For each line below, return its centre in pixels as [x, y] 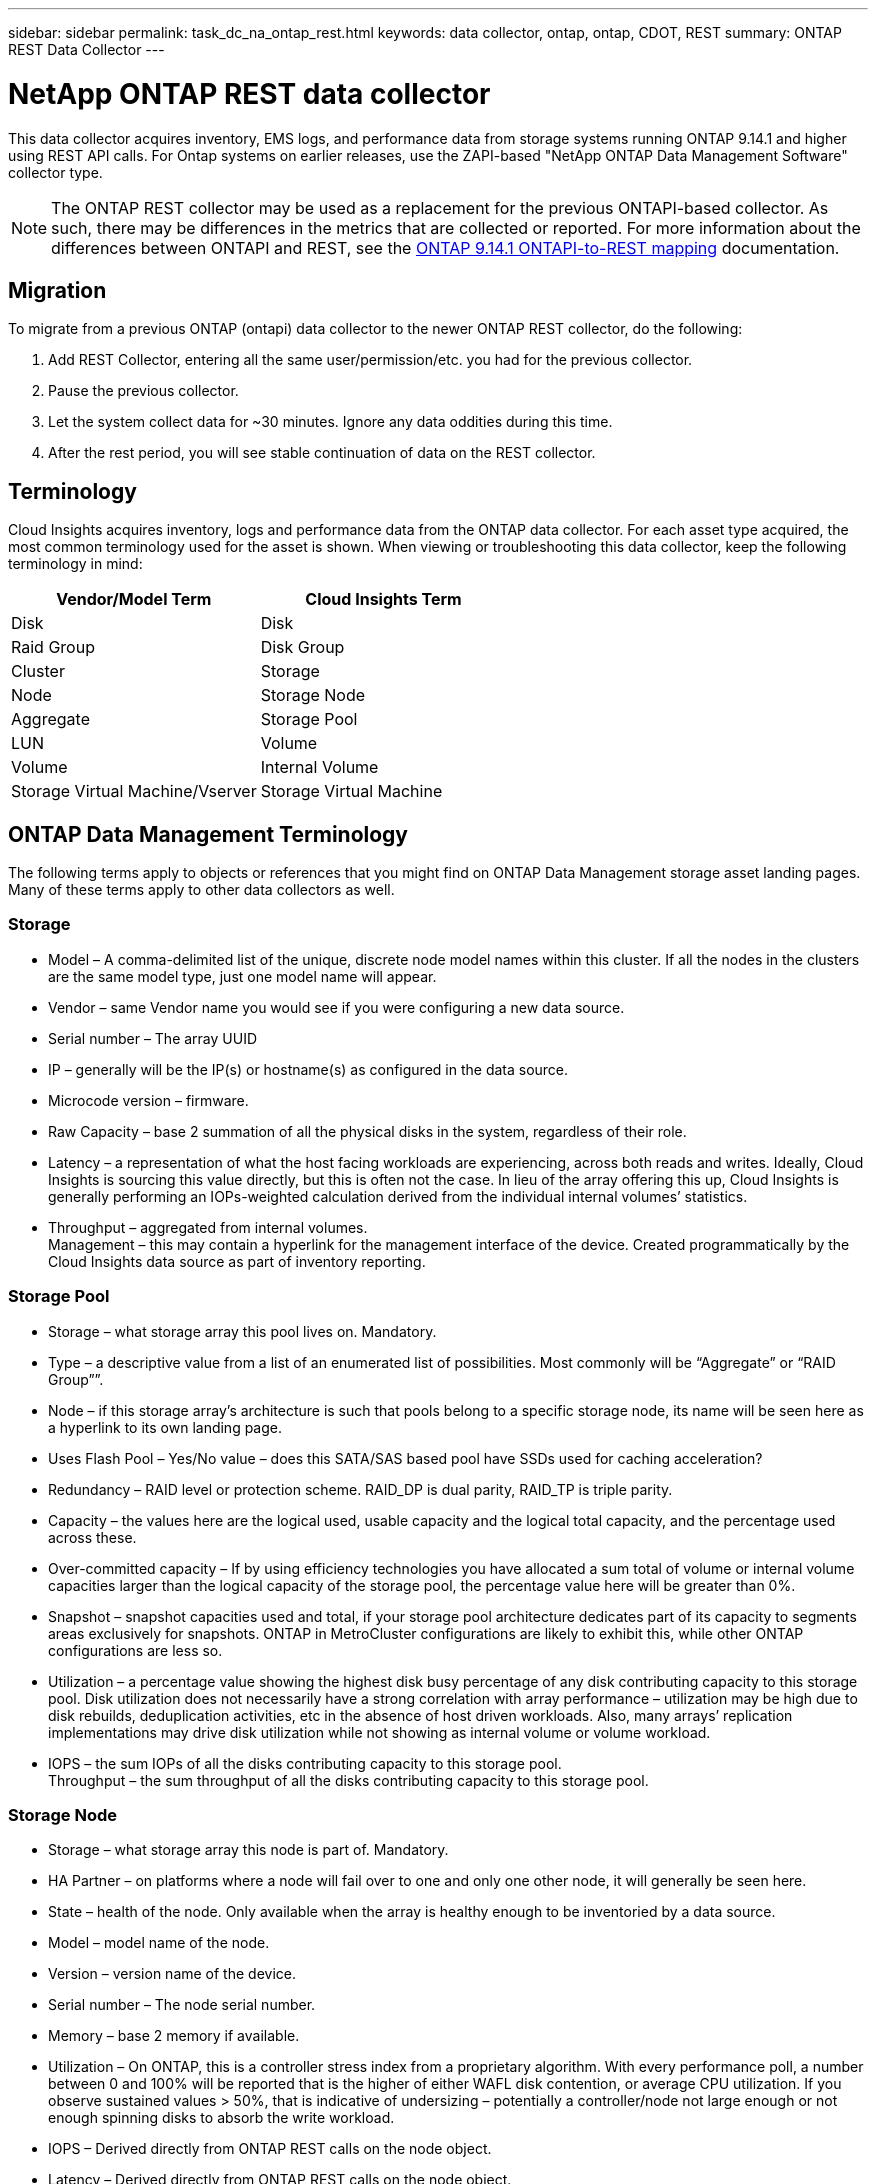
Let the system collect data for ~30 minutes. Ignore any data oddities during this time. [330, 422]
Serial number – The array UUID [153, 1038]
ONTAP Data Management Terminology [208, 834]
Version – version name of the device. [172, 1974]
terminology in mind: [75, 564]
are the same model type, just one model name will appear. [242, 976]
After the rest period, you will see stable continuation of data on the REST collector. [322, 453]
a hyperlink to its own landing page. [165, 1427]
